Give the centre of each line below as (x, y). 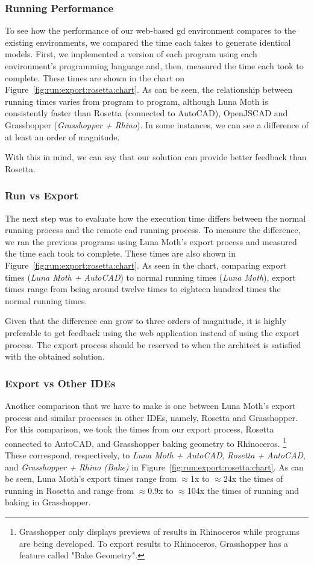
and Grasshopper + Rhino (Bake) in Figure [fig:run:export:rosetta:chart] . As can (154, 467)
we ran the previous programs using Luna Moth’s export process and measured (151, 241)
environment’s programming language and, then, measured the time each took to (154, 66)
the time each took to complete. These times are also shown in (120, 253)
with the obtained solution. (55, 356)
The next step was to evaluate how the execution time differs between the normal (155, 218)
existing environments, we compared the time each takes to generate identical (148, 42)
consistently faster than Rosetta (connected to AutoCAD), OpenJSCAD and (146, 113)
